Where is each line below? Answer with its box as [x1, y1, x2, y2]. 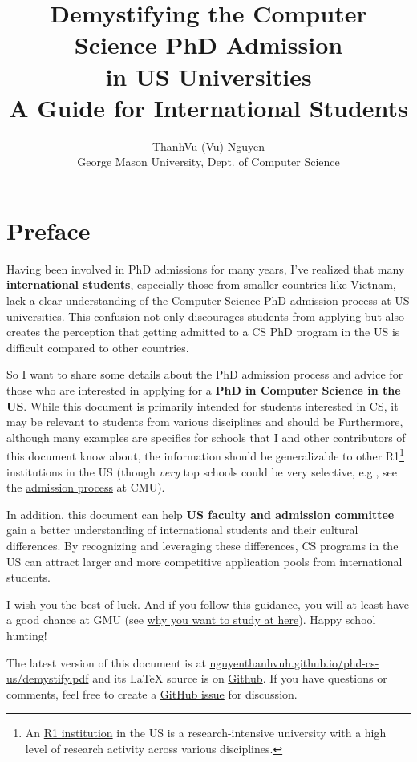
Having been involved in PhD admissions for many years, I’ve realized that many [6, 260, 405, 277]
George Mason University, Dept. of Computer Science [77, 153, 340, 170]
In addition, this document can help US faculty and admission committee [6, 505, 395, 522]
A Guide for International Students [9, 91, 408, 124]
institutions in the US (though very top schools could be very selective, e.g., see [6, 463, 397, 480]
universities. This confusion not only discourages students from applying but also [6, 307, 404, 324]
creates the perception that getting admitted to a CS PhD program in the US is [6, 323, 400, 340]
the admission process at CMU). [6, 479, 165, 496]
